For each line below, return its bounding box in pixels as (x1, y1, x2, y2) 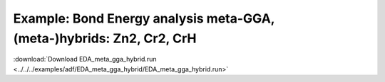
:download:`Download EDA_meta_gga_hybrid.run (13, 55, 157, 64)
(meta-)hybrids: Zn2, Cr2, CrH (13, 30, 197, 46)
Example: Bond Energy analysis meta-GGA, (13, 11, 275, 26)
